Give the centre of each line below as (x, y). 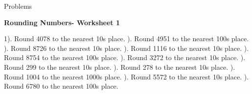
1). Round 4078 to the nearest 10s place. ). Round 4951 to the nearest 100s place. (126, 39)
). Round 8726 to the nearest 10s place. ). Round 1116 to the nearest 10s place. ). (126, 48)
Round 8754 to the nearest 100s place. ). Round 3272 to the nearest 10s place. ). (125, 57)
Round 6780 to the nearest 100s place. (61, 86)
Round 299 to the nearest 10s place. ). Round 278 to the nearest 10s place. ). (120, 67)
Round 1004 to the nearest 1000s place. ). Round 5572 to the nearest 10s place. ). (126, 76)
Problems (18, 6)
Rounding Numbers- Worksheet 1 (62, 22)
